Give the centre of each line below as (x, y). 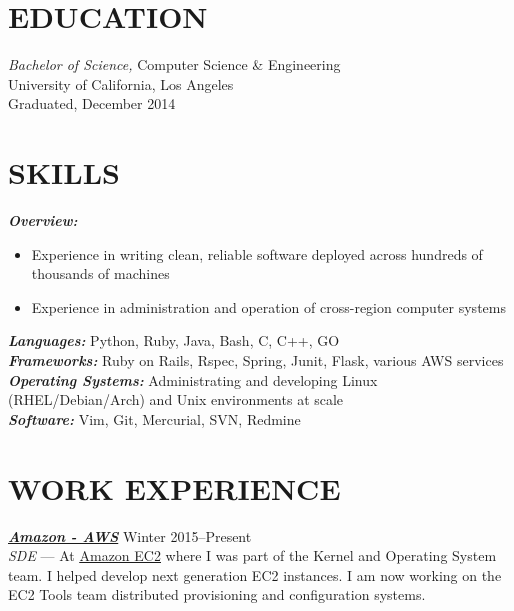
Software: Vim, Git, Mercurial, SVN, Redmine (154, 418)
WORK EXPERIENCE (174, 487)
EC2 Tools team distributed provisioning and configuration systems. (217, 594)
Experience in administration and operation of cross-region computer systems (268, 306)
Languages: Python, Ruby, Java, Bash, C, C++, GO (174, 340)
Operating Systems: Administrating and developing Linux (193, 379)
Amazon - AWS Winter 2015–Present (130, 535)
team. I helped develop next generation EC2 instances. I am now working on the (255, 574)
